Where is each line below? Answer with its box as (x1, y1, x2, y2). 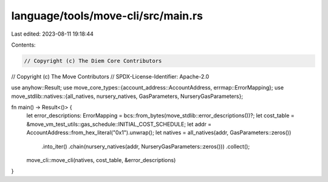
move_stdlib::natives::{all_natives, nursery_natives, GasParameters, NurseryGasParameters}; (11, 93, 243, 100)
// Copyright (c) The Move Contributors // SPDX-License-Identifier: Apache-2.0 (11, 73, 210, 80)
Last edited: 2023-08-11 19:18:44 (11, 30, 94, 37)
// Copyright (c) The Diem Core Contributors (24, 57, 162, 64)
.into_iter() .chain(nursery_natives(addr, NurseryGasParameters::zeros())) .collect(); (41, 143, 250, 150)
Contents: (11, 41, 36, 48)
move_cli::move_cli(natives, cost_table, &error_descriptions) (26, 157, 176, 164)
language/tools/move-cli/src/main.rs (11, 9, 203, 22)
